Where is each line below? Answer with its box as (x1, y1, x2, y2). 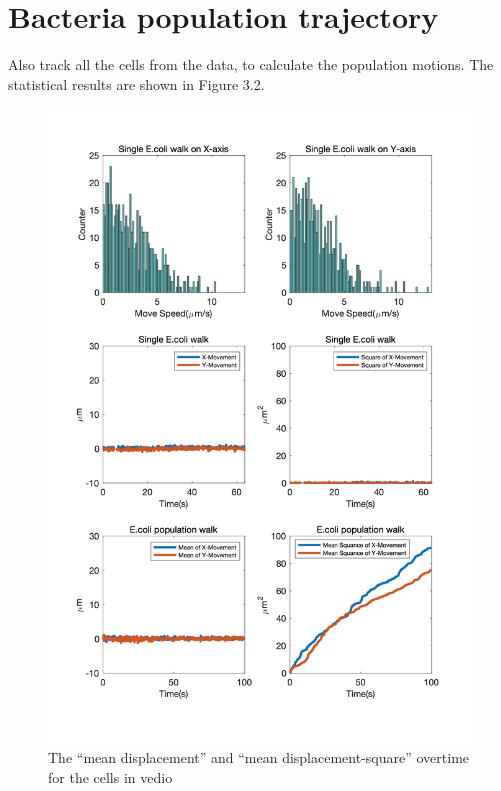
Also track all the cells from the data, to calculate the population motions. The (8, 54, 494, 75)
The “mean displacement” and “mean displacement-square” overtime (48, 746, 470, 767)
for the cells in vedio (48, 766, 173, 787)
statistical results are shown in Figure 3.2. (8, 73, 265, 94)
